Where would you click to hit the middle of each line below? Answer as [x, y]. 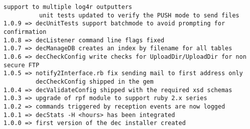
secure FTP [21, 65]
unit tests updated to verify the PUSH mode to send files [139, 15]
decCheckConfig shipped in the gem [95, 81]
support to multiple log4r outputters [68, 7]
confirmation [25, 32]
